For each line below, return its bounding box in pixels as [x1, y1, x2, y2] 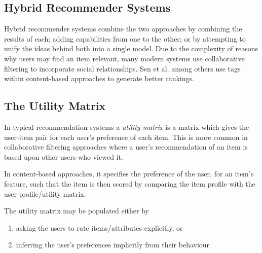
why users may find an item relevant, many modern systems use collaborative [4, 53, 245, 63]
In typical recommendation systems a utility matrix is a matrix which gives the [4, 121, 249, 132]
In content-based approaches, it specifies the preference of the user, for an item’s [4, 168, 254, 179]
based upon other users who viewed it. [4, 151, 123, 162]
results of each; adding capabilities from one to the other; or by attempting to [4, 33, 246, 44]
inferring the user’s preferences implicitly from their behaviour [16, 239, 210, 250]
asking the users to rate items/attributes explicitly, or [16, 222, 183, 233]
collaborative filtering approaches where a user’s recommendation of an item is [4, 141, 248, 152]
